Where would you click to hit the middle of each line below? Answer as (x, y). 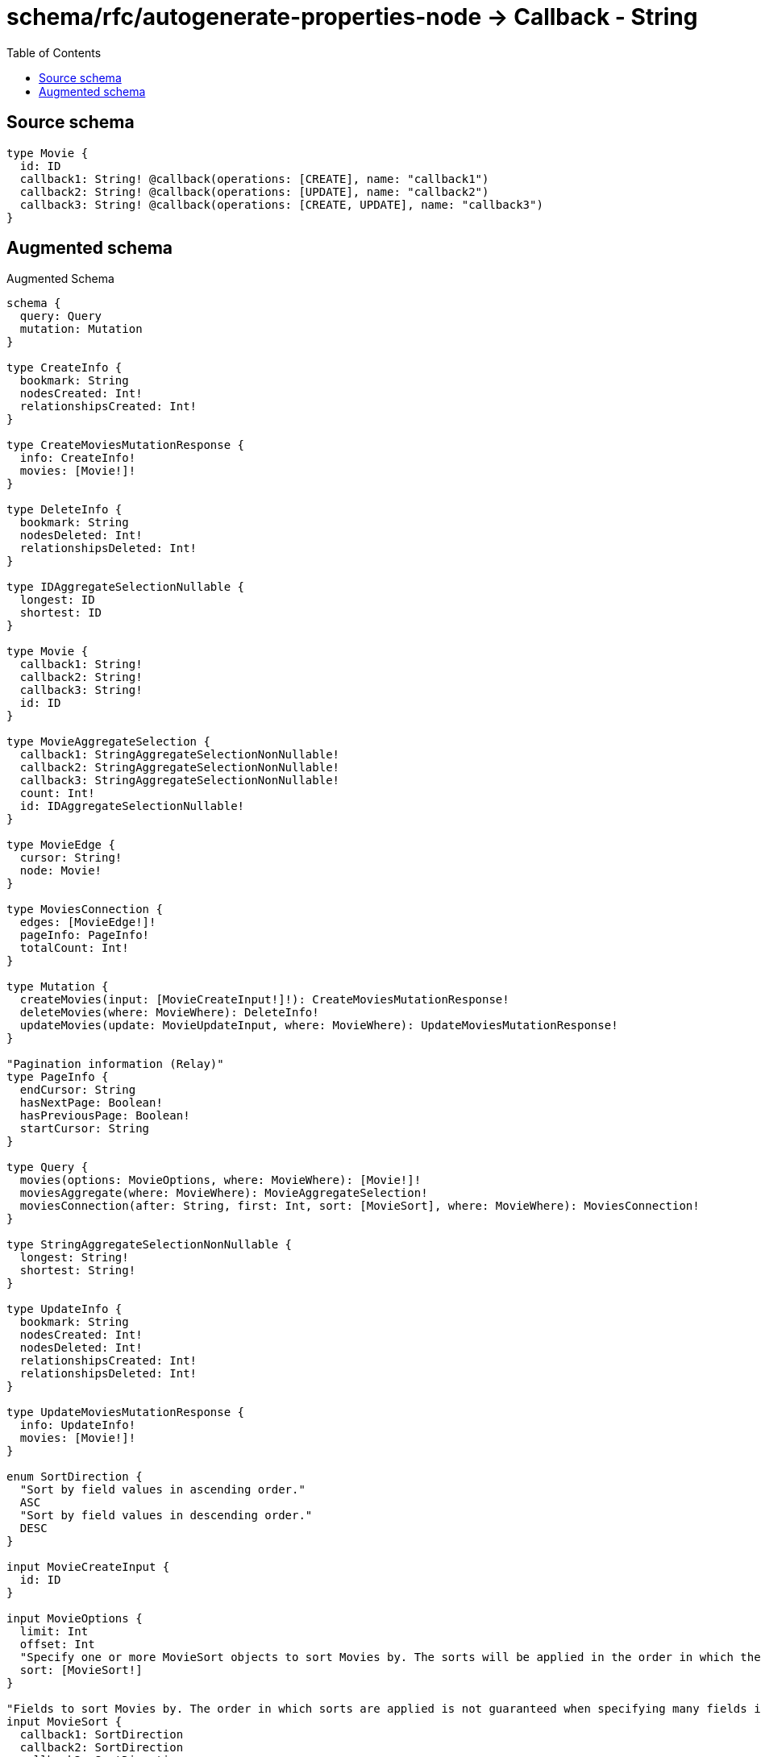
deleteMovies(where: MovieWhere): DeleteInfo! (169, 1013)
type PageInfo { (58, 1077)
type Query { (48, 1167)
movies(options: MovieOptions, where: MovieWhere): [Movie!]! (220, 1180)
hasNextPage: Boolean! (91, 1103)
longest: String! (74, 1258)
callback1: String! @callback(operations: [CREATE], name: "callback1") (254, 179)
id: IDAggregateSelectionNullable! (132, 806)
